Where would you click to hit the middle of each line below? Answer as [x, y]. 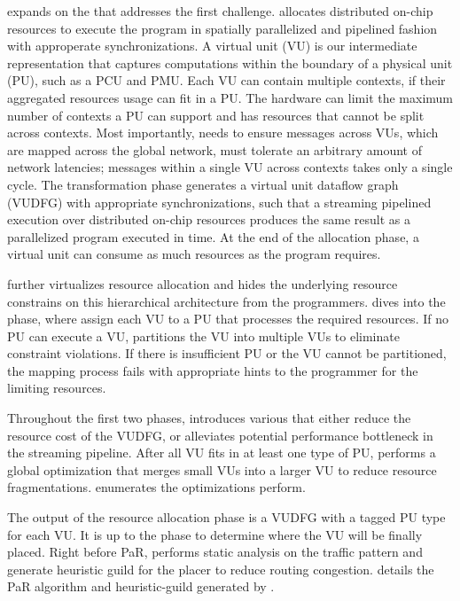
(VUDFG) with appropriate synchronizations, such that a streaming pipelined [219, 202]
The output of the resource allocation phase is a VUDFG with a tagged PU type [226, 517]
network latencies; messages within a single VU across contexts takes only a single [230, 167]
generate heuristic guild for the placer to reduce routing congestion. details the [221, 569]
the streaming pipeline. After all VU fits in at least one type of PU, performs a [222, 453]
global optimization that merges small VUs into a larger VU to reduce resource [222, 469]
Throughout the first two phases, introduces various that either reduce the [209, 418]
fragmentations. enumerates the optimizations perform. [156, 487]
